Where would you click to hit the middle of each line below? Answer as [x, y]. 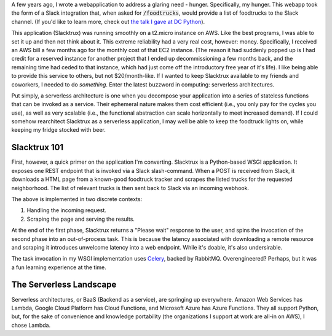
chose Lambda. [31, 325]
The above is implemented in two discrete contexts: [77, 199]
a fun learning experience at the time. [59, 267]
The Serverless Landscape [64, 285]
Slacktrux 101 [38, 147]
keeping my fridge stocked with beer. [58, 130]
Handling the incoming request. [67, 210]
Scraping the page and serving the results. [81, 219]
